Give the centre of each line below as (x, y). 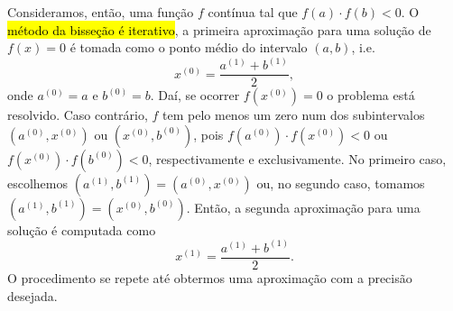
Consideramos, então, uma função (101, 12)
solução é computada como (82, 229)
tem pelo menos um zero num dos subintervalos (294, 115)
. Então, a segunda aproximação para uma (303, 207)
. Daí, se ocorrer (195, 95)
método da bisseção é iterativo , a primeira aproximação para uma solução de (219, 29)
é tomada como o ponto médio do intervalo (189, 47)
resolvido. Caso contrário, (78, 115)
